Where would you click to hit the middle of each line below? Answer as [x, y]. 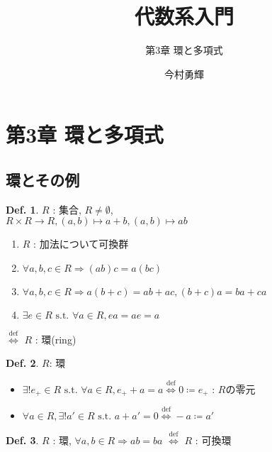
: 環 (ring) [56, 339]
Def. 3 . [22, 440]
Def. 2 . [22, 363]
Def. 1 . [22, 209]
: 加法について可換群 [81, 244]
